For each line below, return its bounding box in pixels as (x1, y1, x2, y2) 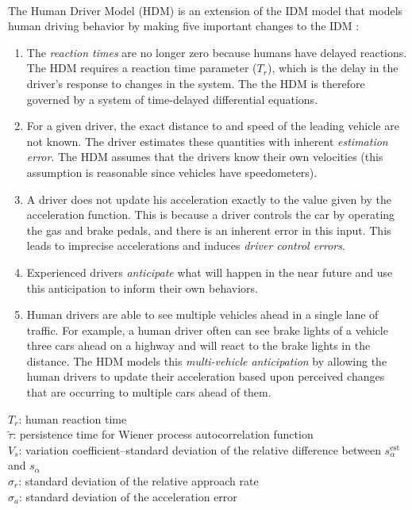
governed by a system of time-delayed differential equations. (26, 90, 318, 107)
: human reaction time (18, 410, 127, 427)
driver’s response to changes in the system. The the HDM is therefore (26, 75, 365, 91)
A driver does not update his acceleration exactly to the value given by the (26, 190, 391, 207)
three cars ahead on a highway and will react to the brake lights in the (26, 337, 371, 354)
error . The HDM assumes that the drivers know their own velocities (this (26, 148, 383, 165)
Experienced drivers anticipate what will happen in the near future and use (26, 263, 393, 280)
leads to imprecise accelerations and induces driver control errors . (26, 237, 345, 254)
